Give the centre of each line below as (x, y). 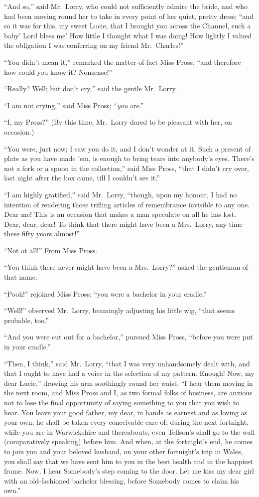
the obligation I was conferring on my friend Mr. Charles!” (94, 45)
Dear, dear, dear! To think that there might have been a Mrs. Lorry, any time (123, 224)
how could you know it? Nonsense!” (58, 72)
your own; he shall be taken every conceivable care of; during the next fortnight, (127, 422)
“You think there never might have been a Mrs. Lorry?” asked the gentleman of (126, 267)
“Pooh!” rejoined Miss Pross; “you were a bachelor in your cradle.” (105, 293)
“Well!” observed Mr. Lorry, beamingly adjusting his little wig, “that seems (120, 310)
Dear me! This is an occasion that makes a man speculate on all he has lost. (120, 214)
